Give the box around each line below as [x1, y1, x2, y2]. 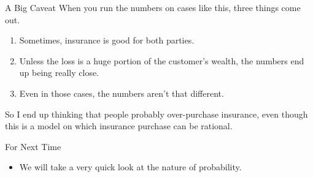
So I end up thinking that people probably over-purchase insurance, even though [5, 107, 308, 120]
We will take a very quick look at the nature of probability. [19, 160, 242, 173]
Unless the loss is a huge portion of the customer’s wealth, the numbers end [19, 54, 304, 67]
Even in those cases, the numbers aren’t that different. [19, 86, 224, 99]
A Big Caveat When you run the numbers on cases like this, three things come [5, 1, 301, 13]
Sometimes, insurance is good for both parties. [19, 34, 195, 47]
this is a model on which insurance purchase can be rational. [5, 119, 233, 132]
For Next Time [5, 140, 61, 153]
